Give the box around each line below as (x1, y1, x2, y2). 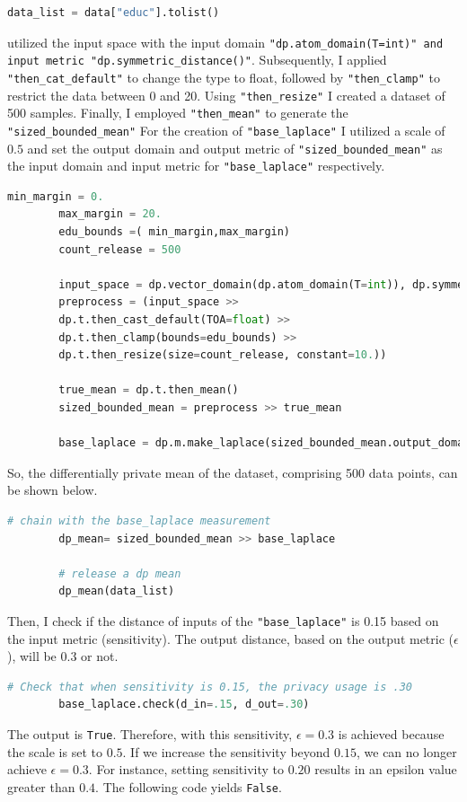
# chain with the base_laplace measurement (7, 514, 271, 527)
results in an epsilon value (314, 760, 457, 779)
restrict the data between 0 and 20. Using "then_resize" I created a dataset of (7, 85, 445, 104)
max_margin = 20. (58, 207, 162, 221)
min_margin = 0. (7, 189, 104, 203)
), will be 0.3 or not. (7, 647, 119, 665)
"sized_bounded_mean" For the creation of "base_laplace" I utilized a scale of (7, 120, 445, 139)
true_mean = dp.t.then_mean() (58, 383, 239, 397)
